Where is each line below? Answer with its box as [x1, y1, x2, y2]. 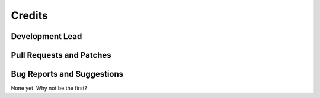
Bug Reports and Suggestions [11, 69, 124, 79]
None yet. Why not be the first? [11, 84, 88, 92]
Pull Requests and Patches [11, 50, 112, 60]
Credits [11, 9, 49, 22]
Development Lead [11, 31, 82, 41]
